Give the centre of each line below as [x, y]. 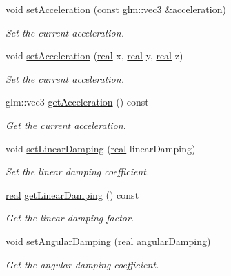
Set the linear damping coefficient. [78, 171]
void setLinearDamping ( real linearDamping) [101, 148]
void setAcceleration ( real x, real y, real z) [94, 56]
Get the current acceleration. [66, 125]
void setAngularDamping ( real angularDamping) [108, 240]
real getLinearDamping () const [72, 194]
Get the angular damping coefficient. [82, 264]
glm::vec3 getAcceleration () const [77, 102]
